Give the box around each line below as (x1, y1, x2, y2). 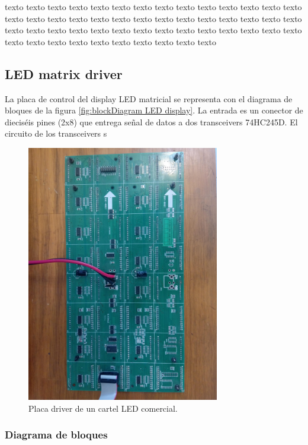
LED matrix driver (5, 64, 123, 83)
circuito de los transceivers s (5, 127, 107, 140)
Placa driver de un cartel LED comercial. (28, 402, 178, 414)
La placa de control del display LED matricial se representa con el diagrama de (5, 92, 293, 105)
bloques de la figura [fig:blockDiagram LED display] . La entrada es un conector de (5, 104, 303, 116)
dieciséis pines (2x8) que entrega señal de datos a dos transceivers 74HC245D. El (5, 115, 298, 128)
